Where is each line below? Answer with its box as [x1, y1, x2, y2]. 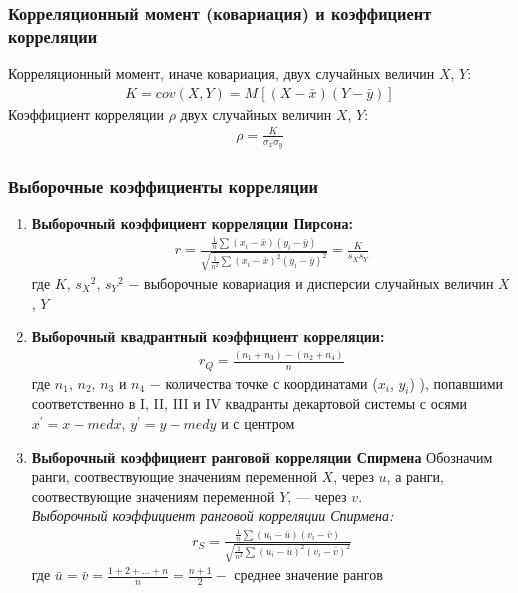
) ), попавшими [409, 372, 504, 393]
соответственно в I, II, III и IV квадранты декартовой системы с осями [31, 393, 468, 414]
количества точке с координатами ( [165, 372, 378, 393]
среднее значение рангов [234, 564, 383, 585]
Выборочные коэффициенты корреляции [8, 174, 319, 199]
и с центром [221, 412, 295, 433]
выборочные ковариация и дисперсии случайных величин [144, 273, 494, 293]
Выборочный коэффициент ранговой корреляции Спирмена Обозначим [31, 446, 493, 467]
